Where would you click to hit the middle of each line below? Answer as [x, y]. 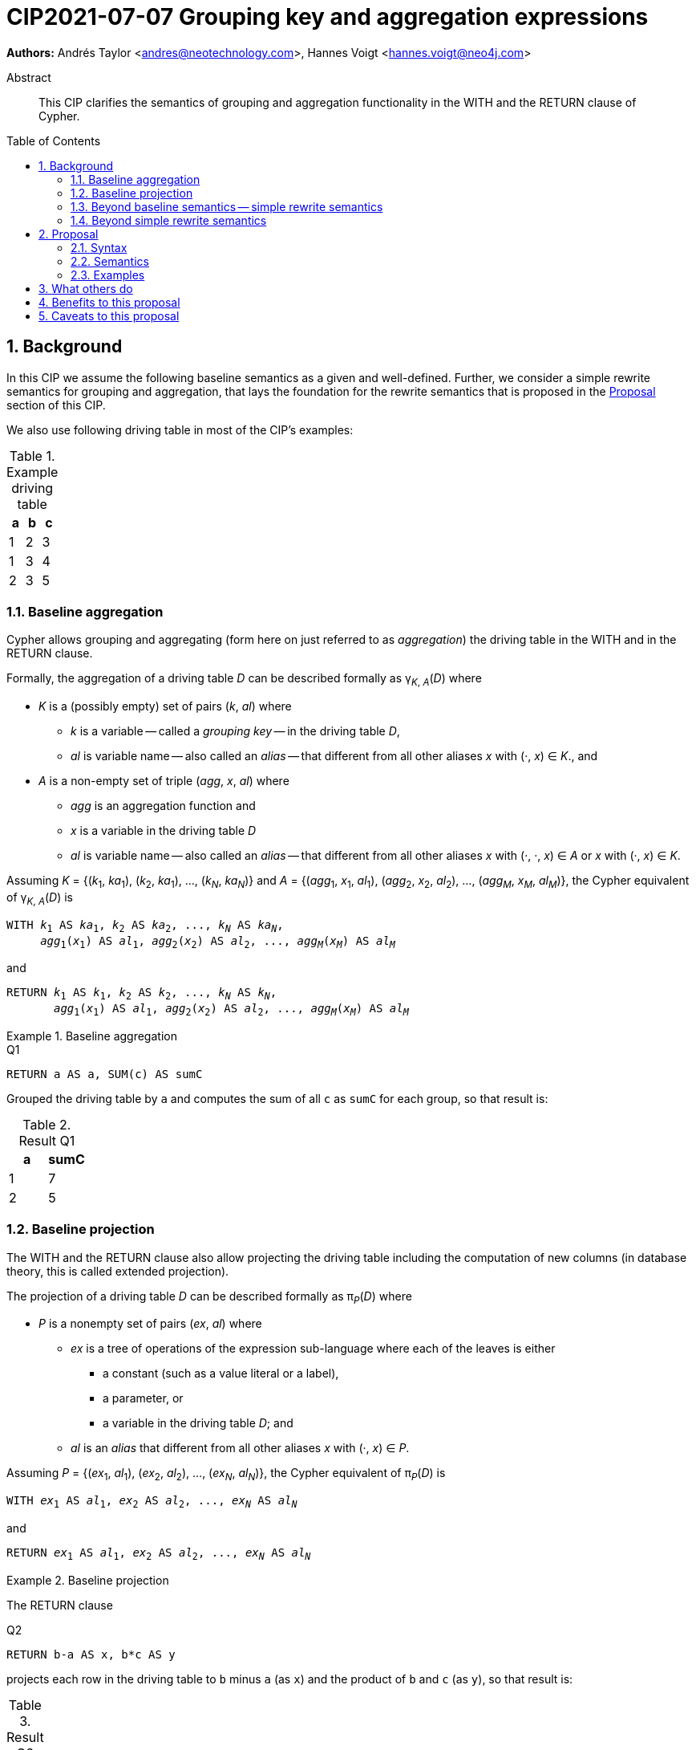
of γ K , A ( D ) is [40, 898]
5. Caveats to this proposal [109, 315]
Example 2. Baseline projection [88, 1580]
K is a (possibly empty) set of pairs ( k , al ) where [165, 706]
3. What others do [86, 288]
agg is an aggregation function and [163, 806]
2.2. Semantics [110, 261]
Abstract [29, 77]
